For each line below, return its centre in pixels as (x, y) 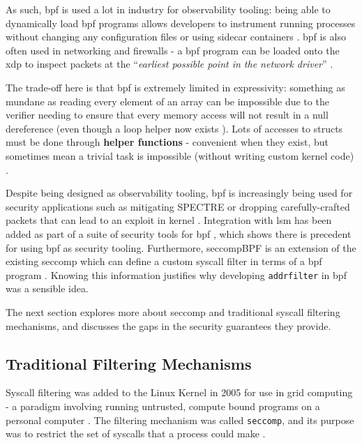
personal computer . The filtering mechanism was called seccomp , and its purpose (180, 420)
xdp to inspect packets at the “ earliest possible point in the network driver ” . (169, 64)
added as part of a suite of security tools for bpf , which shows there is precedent (179, 233)
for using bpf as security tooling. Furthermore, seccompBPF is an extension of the (181, 247)
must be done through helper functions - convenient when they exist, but (167, 142)
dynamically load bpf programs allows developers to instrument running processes (181, 23)
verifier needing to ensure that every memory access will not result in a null (167, 115)
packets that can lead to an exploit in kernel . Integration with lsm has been (169, 220)
